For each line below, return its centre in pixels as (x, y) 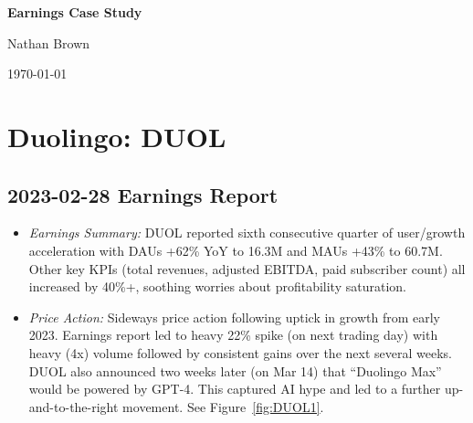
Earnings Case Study (75, 12)
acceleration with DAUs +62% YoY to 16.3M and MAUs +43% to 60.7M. (236, 250)
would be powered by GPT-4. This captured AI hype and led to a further (235, 389)
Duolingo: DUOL (117, 136)
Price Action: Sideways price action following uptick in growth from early (234, 317)
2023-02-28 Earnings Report (143, 194)
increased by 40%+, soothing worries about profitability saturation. (217, 286)
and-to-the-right (74, 406)
